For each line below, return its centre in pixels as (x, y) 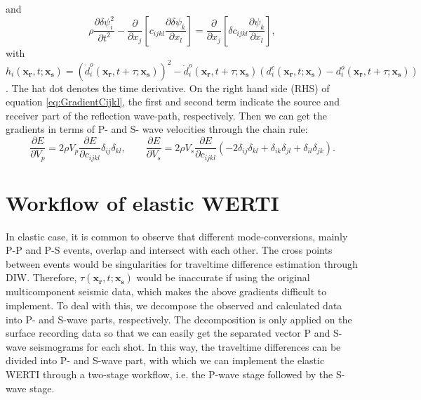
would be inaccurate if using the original (223, 277)
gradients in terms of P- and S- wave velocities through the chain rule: (157, 129)
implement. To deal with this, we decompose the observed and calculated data (174, 305)
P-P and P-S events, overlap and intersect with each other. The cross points (169, 250)
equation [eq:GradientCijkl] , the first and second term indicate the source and (173, 102)
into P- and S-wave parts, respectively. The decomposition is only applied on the (179, 319)
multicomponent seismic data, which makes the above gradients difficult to (166, 291)
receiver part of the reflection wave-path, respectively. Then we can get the (166, 115)
